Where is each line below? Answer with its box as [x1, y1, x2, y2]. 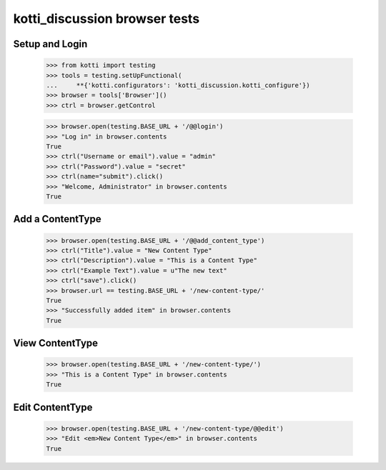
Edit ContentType [13, 401, 93, 414]
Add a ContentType [13, 213, 102, 225]
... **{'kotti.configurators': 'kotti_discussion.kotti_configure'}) [46, 81, 310, 89]
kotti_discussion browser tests [13, 11, 200, 26]
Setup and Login [13, 38, 88, 50]
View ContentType [13, 337, 99, 349]
